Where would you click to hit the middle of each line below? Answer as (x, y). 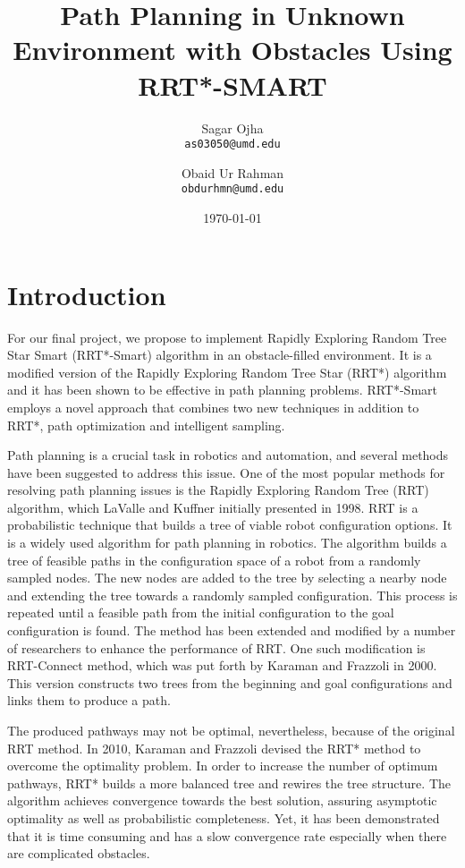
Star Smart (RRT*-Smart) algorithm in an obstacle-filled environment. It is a (220, 355)
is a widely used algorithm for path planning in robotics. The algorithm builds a (227, 543)
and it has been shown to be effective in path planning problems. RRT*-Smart (222, 390)
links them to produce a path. (89, 700)
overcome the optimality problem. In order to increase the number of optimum (223, 766)
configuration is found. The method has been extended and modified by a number (232, 630)
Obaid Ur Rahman (232, 172)
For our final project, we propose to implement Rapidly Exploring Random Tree (227, 337)
